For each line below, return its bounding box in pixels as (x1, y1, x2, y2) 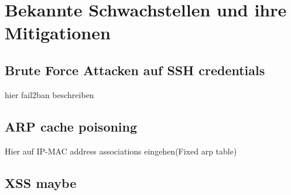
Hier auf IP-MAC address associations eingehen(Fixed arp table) (5, 144, 237, 157)
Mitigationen (5, 21, 111, 45)
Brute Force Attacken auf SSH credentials (5, 60, 265, 79)
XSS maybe (5, 173, 77, 191)
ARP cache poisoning (5, 117, 138, 135)
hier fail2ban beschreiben (5, 88, 94, 100)
